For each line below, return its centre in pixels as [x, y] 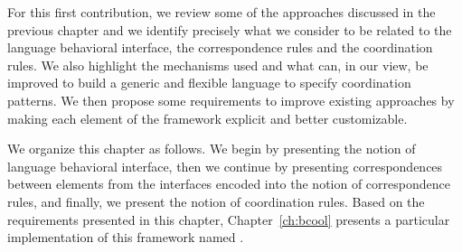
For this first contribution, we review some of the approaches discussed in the [222, 12]
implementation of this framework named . [126, 237]
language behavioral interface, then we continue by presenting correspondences [225, 166]
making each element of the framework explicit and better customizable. [207, 118]
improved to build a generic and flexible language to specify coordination [209, 83]
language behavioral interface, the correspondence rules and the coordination [220, 47]
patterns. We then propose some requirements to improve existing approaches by [231, 100]
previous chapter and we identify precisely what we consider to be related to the [230, 29]
